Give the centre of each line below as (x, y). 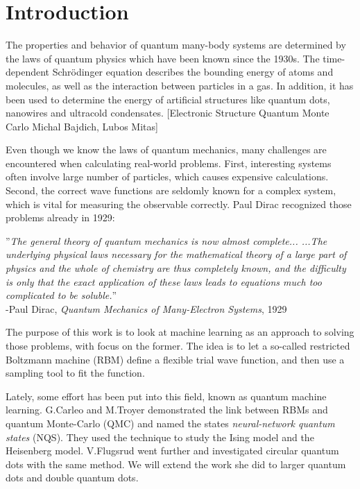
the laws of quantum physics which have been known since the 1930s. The (163, 58)
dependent (28, 72)
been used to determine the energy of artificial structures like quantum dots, (168, 99)
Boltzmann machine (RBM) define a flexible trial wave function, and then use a (175, 359)
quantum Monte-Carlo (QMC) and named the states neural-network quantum (170, 423)
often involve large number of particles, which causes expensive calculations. (167, 177)
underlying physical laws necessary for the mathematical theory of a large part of (176, 254)
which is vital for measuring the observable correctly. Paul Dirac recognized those (179, 204)
